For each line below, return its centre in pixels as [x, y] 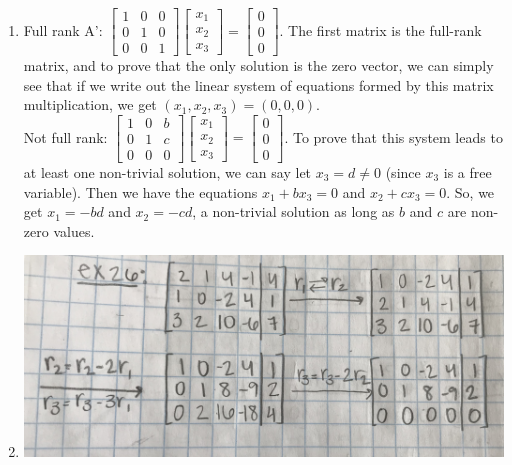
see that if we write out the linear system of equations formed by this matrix [258, 84]
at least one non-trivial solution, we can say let [167, 171]
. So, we [470, 191]
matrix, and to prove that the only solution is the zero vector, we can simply [258, 65]
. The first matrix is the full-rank [380, 29]
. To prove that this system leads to [393, 136]
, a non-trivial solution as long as [293, 211]
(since [403, 171]
